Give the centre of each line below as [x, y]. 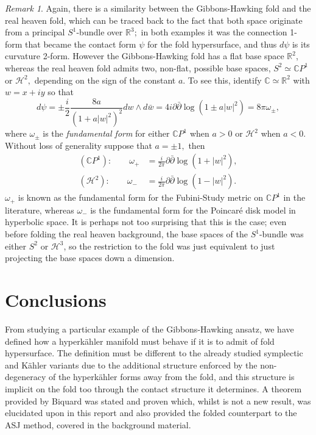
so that [61, 92]
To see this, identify [225, 80]
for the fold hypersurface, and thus [212, 44]
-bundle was [281, 234]
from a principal [35, 32]
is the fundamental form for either [106, 133]
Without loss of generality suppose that [79, 145]
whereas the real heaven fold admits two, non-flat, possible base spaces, [138, 67]
